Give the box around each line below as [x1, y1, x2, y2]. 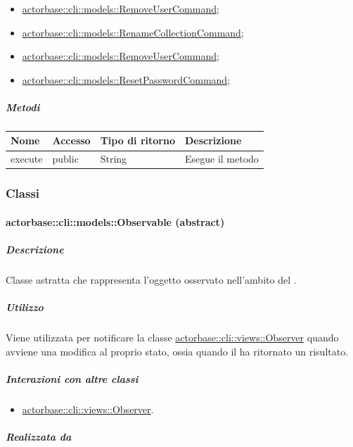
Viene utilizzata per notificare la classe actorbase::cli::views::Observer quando [6, 330, 339, 345]
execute [11, 151, 43, 166]
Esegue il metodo [184, 151, 259, 166]
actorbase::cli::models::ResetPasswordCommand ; [22, 72, 231, 87]
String [100, 151, 127, 166]
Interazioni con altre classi [6, 371, 139, 386]
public [52, 151, 79, 166]
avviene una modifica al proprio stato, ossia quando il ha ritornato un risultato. [6, 344, 349, 358]
